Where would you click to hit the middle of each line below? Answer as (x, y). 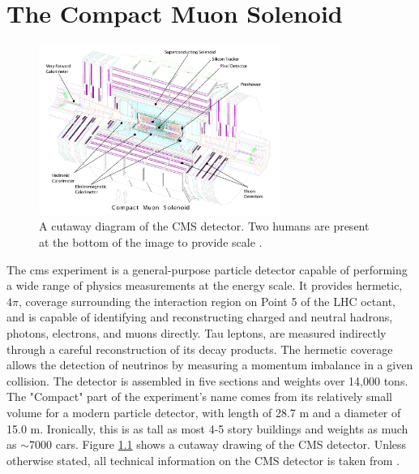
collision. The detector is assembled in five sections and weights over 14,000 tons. (207, 380)
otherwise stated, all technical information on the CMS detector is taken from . (203, 460)
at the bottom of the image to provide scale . (151, 242)
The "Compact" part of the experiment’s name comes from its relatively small (199, 396)
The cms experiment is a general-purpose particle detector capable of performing (207, 269)
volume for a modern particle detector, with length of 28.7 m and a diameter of (204, 412)
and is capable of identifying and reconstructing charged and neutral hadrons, (200, 317)
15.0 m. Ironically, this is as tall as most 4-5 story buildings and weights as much (207, 428)
